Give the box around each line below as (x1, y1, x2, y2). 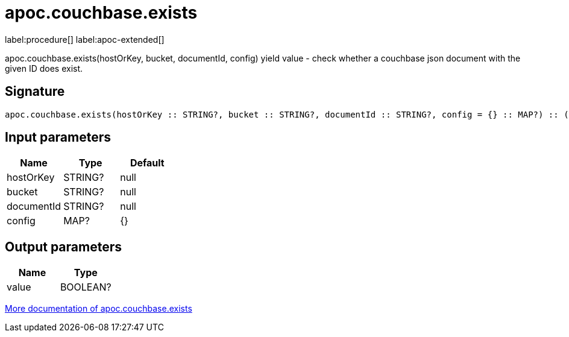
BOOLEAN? (60, 281, 112, 294)
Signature (5, 84, 65, 99)
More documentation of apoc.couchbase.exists (5, 303, 192, 314)
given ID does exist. (5, 63, 83, 74)
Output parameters (5, 239, 122, 254)
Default (130, 157, 165, 169)
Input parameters (5, 130, 112, 145)
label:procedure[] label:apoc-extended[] (5, 34, 165, 45)
